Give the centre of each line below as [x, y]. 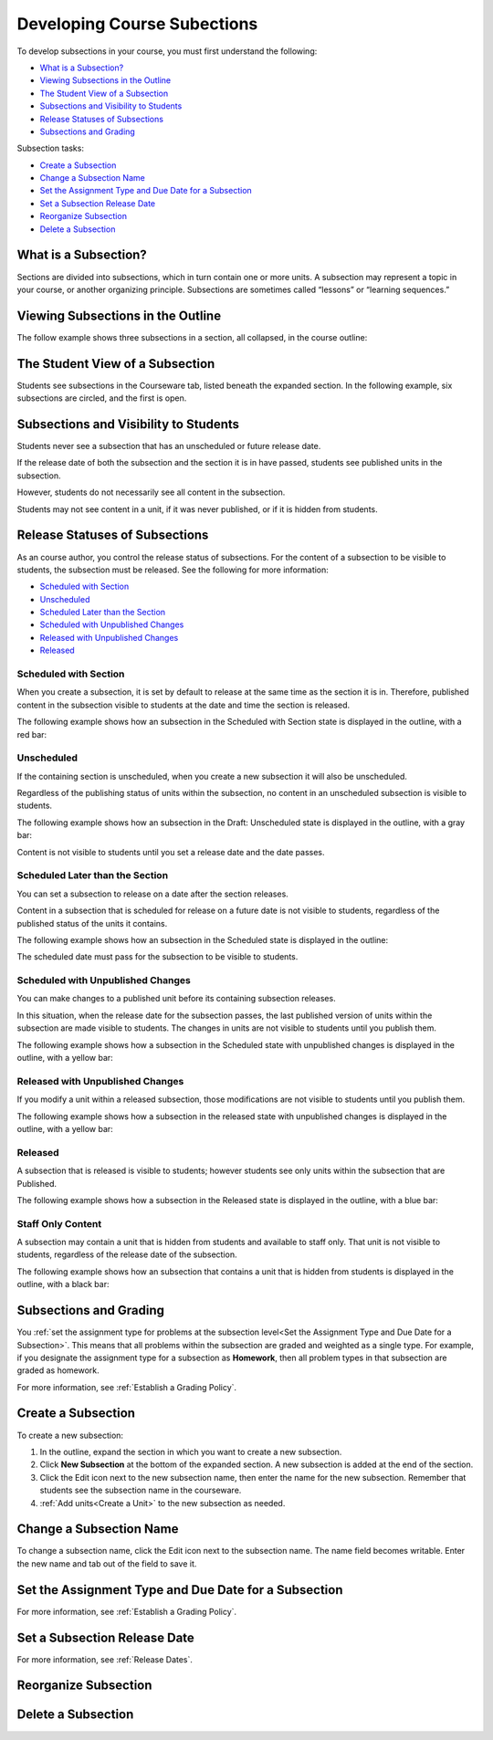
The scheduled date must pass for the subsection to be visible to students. [157, 957]
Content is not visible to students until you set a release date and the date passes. [171, 852]
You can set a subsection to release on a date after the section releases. [153, 894]
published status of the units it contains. [92, 923]
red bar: [32, 734]
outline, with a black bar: [63, 1284]
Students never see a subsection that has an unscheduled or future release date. [169, 446]
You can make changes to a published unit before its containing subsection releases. [177, 999]
